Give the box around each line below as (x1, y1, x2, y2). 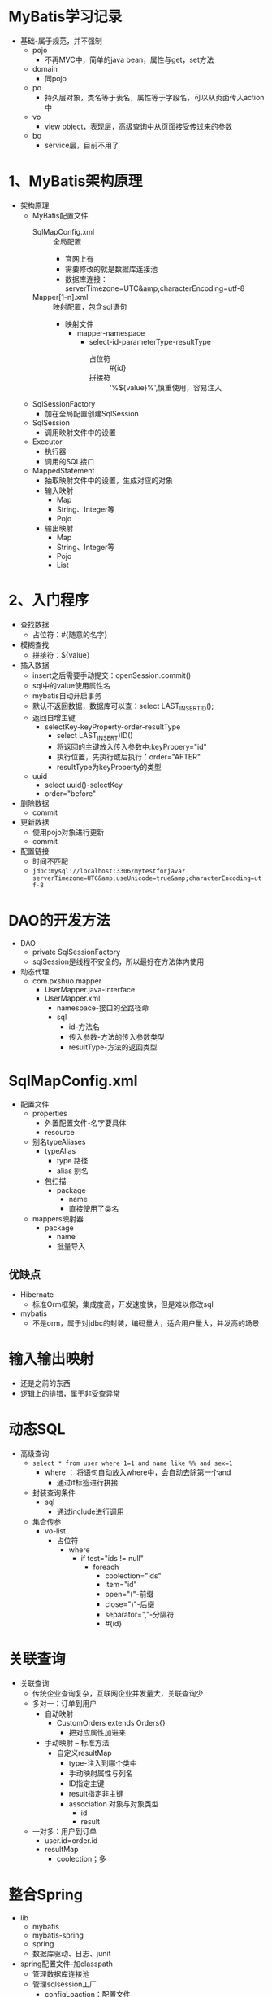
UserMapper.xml (44, 993, 101, 1003)
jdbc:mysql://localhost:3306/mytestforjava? (32, 867, 186, 876)
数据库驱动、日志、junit (32, 1948, 111, 1958)
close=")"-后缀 (105, 1599, 155, 1609)
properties (32, 1109, 67, 1119)
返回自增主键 (32, 712, 76, 722)
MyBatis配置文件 (32, 210, 89, 220)
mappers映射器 (32, 1214, 84, 1224)
